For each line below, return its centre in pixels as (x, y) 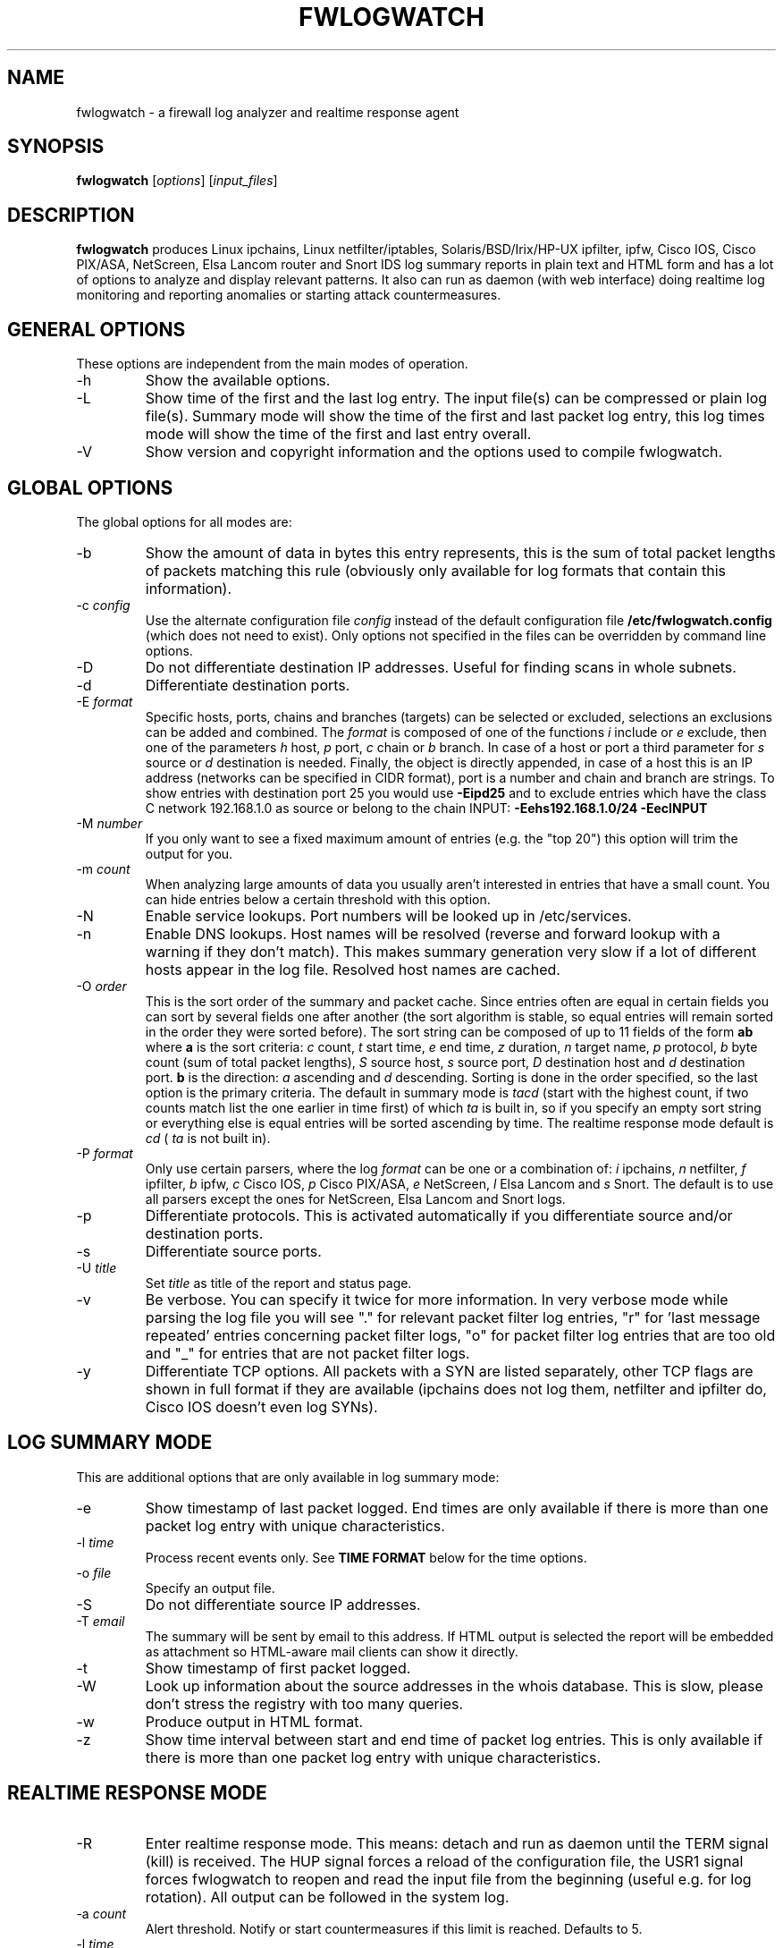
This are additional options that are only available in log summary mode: (288, 1477)
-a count (101, 1913)
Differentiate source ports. (233, 1251)
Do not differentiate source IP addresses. (283, 1604)
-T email (101, 1621)
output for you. (189, 853)
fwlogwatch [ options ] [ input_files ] (177, 181)
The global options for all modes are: (184, 521)
